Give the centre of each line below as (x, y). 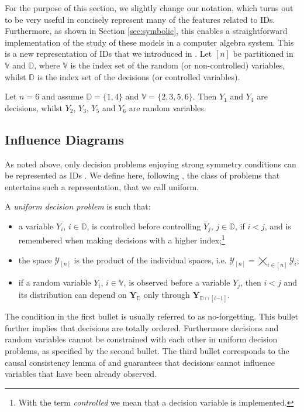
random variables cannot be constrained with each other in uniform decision (141, 339)
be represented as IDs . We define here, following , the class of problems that (142, 175)
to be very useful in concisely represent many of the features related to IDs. (140, 19)
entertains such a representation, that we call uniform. (102, 186)
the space (35, 260)
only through (167, 294)
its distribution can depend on (72, 294)
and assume (63, 96)
